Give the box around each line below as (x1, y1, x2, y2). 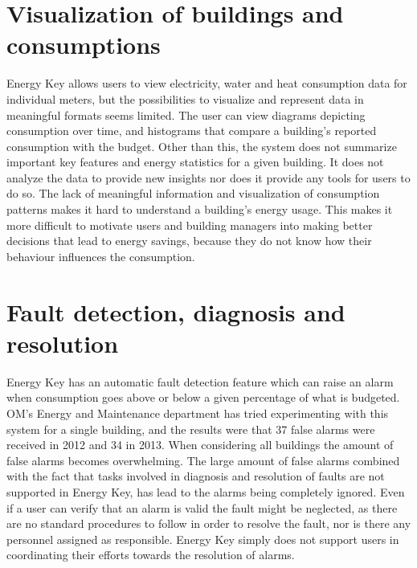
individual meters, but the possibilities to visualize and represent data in (6, 90, 364, 107)
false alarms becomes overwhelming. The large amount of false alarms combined (6, 452, 400, 468)
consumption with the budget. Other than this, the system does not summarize (6, 137, 397, 154)
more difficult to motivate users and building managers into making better (6, 216, 373, 233)
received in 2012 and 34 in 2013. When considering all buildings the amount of (6, 436, 394, 453)
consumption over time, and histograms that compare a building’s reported (6, 122, 377, 139)
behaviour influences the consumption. (6, 247, 195, 264)
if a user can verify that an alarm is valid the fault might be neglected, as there (6, 499, 398, 516)
